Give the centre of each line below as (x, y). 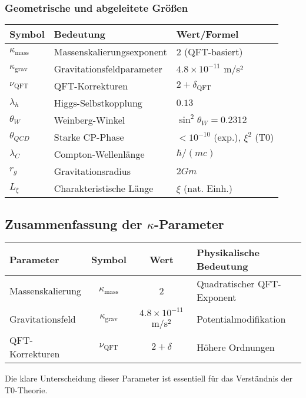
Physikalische (228, 253)
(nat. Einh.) (208, 188)
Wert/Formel (207, 34)
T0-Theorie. (26, 390)
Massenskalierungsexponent (110, 52)
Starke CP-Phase (89, 137)
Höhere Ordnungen (236, 347)
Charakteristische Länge (104, 188)
